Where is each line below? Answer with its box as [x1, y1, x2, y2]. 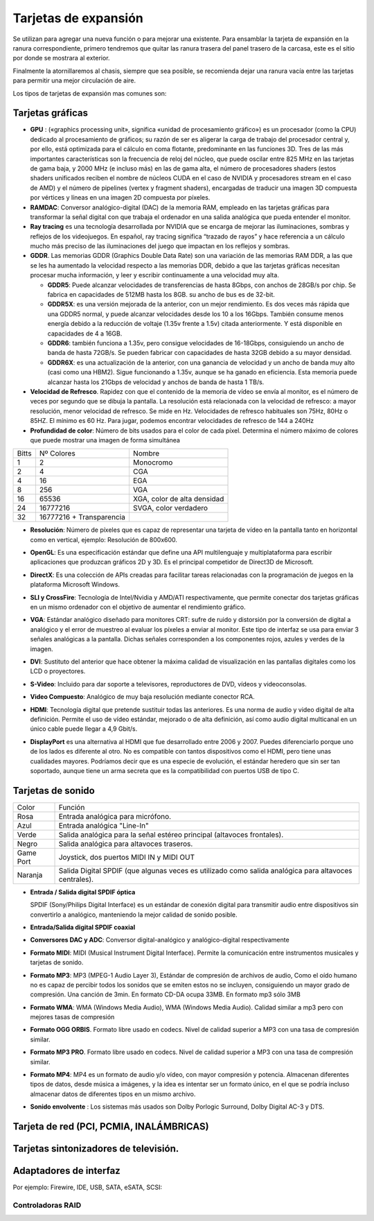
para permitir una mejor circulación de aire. [12, 76, 136, 85]
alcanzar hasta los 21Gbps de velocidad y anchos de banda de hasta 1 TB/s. [47, 378, 265, 386]
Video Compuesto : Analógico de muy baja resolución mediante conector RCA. [30, 693, 256, 701]
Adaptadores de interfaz [12, 1165, 121, 1177]
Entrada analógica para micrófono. [58, 811, 172, 821]
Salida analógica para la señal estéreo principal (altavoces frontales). [58, 829, 284, 839]
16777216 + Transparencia [39, 512, 126, 522]
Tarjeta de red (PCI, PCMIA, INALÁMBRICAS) [12, 1120, 209, 1133]
